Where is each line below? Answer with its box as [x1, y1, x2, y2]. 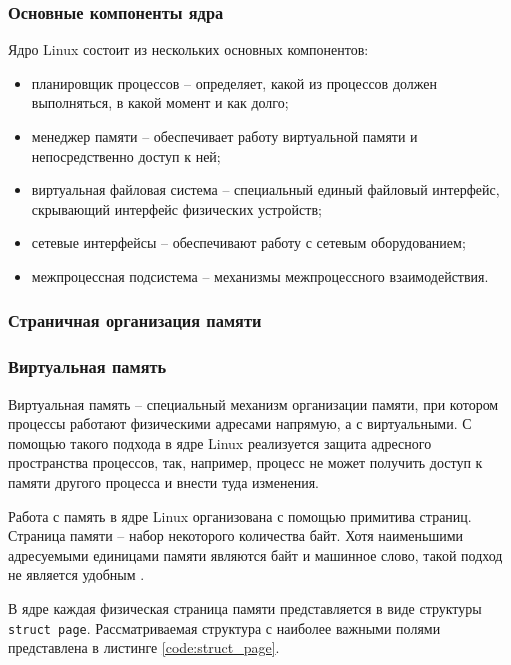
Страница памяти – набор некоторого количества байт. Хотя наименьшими [8, 525, 464, 546]
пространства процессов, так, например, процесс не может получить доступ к [8, 452, 483, 473]
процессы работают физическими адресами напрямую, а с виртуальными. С [8, 413, 472, 434]
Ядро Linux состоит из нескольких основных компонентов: [8, 39, 369, 60]
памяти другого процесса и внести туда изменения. [8, 472, 319, 492]
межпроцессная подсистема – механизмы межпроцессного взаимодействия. [31, 265, 489, 286]
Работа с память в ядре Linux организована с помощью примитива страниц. [8, 505, 472, 526]
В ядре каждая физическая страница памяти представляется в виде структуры [8, 597, 482, 618]
